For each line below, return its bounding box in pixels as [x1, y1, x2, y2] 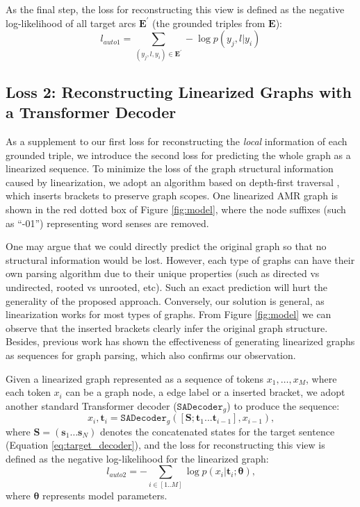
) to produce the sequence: [227, 398, 340, 413]
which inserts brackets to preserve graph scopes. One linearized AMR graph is [6, 188, 338, 203]
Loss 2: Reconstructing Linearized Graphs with [6, 81, 352, 102]
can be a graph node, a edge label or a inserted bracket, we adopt [65, 385, 345, 399]
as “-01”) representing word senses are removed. [6, 215, 209, 230]
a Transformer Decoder [6, 101, 177, 123]
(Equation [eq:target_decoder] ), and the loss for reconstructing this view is [6, 438, 325, 452]
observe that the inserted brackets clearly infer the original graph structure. [6, 320, 328, 335]
